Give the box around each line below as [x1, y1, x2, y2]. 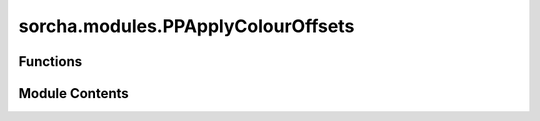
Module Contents [18, 85, 129, 102]
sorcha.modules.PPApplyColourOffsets [18, 15, 355, 37]
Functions [18, 53, 83, 70]
